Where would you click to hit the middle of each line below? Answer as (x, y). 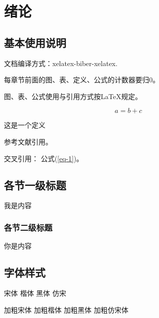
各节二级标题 (28, 227)
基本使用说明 (35, 42)
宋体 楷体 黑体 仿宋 (35, 293)
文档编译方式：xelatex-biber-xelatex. (61, 63)
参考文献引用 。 (28, 141)
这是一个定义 (25, 125)
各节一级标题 (35, 185)
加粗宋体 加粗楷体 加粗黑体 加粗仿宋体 (66, 309)
